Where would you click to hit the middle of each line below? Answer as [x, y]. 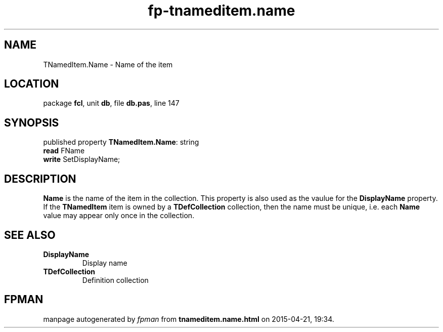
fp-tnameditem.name [221, 11]
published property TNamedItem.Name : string [121, 142]
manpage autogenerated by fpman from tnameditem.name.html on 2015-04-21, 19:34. [189, 319]
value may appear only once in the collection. [119, 216]
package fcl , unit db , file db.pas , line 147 [111, 103]
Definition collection [115, 280]
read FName [64, 151]
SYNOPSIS [32, 122]
